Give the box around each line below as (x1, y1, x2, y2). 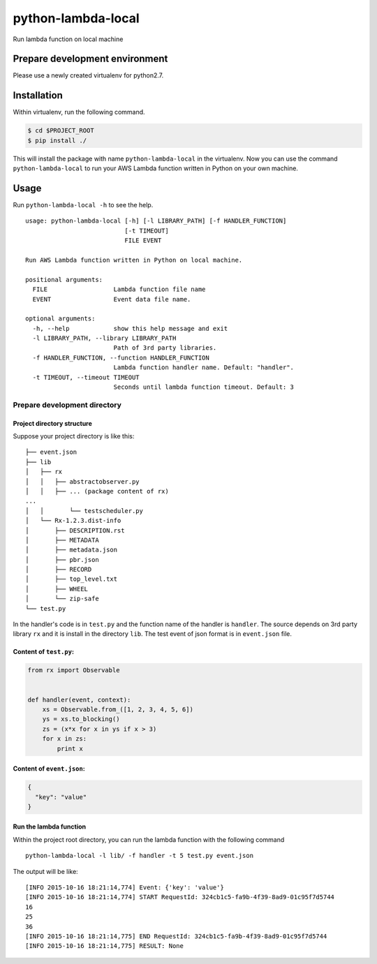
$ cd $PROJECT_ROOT (27, 126, 94, 135)
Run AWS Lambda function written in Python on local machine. (25, 255, 243, 264)
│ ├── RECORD (25, 565, 92, 574)
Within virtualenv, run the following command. (13, 108, 146, 117)
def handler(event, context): (27, 695, 131, 704)
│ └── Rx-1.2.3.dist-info (25, 517, 121, 525)
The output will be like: (13, 867, 78, 875)
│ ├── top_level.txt (25, 575, 118, 583)
